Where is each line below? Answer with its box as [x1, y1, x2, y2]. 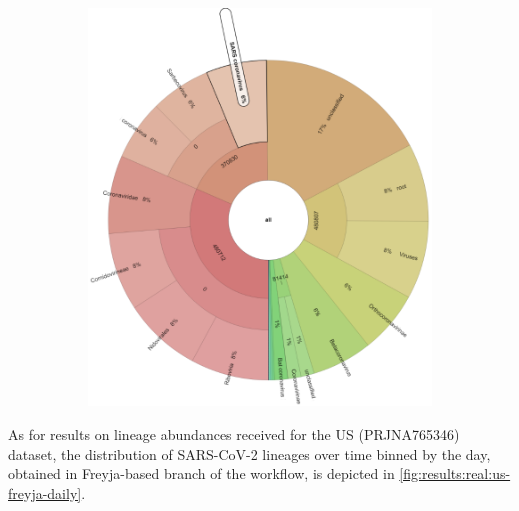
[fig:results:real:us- [399, 463, 511, 484]
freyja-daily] [8, 482, 82, 503]
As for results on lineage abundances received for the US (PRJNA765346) [8, 423, 460, 444]
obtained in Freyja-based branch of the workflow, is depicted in [8, 463, 395, 484]
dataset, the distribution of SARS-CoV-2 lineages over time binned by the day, [8, 443, 491, 464]
